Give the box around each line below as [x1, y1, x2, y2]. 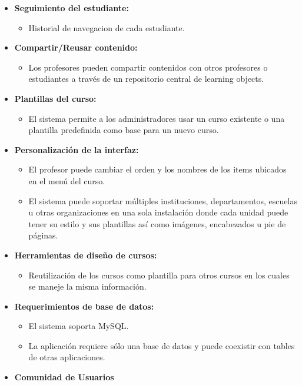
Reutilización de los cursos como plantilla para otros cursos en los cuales [28, 268, 290, 281]
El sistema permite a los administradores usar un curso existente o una [28, 112, 285, 124]
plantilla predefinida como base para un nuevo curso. [28, 124, 219, 136]
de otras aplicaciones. [28, 351, 105, 363]
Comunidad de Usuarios [14, 371, 114, 383]
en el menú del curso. [28, 174, 105, 187]
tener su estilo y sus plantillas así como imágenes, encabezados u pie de [28, 217, 286, 230]
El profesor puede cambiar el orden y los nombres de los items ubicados [28, 163, 287, 175]
